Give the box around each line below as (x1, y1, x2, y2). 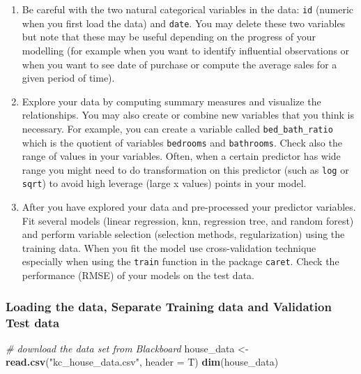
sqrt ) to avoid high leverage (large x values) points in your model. (22, 176, 307, 190)
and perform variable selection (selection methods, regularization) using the (22, 227, 345, 241)
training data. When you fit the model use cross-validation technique (22, 240, 316, 255)
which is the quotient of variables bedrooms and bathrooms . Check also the (22, 135, 342, 149)
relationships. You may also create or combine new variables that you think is (22, 107, 354, 122)
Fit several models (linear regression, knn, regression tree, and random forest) (22, 213, 354, 227)
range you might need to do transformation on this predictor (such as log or (22, 162, 349, 177)
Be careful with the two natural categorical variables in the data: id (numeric (22, 2, 354, 16)
